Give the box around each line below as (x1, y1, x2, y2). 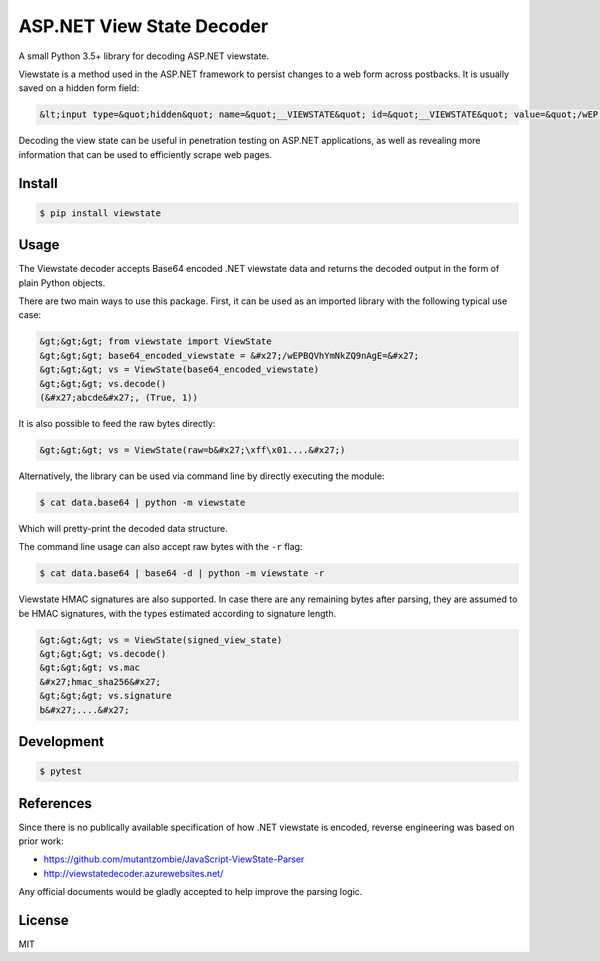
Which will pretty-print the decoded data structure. (18, 522, 229, 534)
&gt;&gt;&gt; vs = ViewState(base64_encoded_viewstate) (39, 364, 320, 375)
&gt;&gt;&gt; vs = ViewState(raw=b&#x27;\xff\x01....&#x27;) (39, 444, 346, 455)
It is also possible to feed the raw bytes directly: (18, 417, 216, 429)
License (18, 911, 69, 929)
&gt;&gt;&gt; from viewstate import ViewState (39, 336, 272, 347)
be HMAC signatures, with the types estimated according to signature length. (18, 607, 337, 619)
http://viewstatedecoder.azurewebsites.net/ (43, 867, 224, 879)
